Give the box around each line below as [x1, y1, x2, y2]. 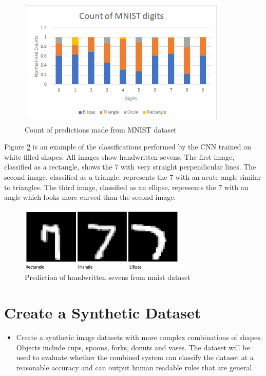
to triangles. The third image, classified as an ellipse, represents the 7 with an [4, 181, 249, 192]
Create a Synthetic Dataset [4, 302, 201, 323]
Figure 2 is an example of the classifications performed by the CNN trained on [4, 141, 251, 152]
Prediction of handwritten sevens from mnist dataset [25, 272, 191, 283]
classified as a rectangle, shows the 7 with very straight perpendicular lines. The [4, 161, 256, 172]
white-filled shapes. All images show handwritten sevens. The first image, [4, 151, 235, 162]
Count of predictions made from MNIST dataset [25, 124, 177, 135]
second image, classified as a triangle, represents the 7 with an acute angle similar [4, 171, 261, 182]
